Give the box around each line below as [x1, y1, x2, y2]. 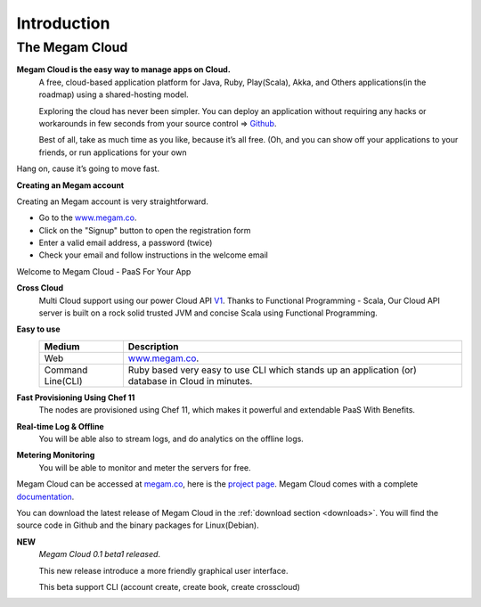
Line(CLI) [44, 374, 84, 387]
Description [127, 340, 179, 352]
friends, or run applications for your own [38, 147, 187, 158]
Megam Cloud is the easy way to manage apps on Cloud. [16, 64, 231, 75]
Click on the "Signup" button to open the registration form [38, 225, 251, 235]
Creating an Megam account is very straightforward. [16, 196, 208, 207]
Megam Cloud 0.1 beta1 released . [38, 549, 160, 560]
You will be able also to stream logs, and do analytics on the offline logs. [38, 433, 305, 444]
